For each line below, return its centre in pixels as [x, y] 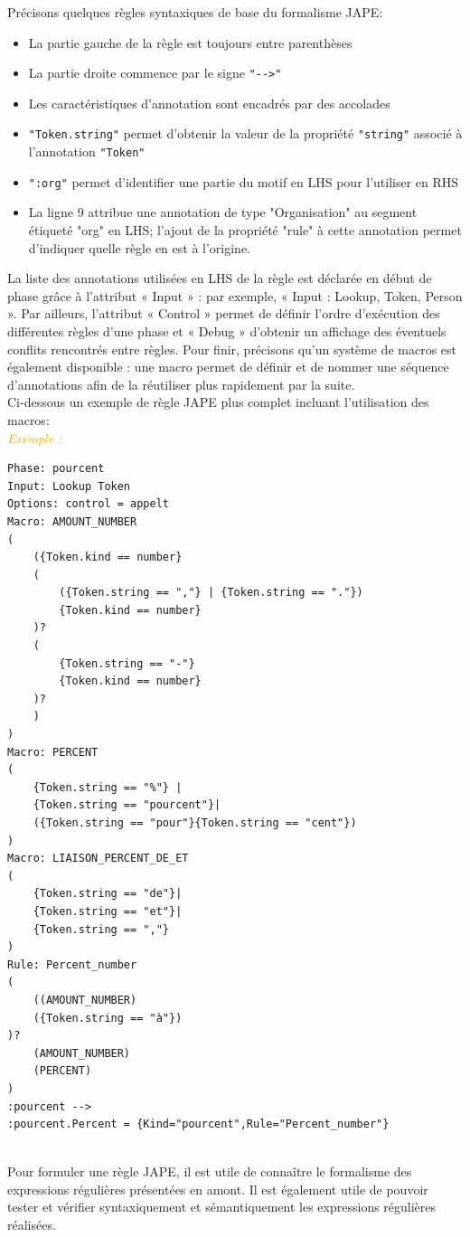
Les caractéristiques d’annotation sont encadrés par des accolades [209, 103]
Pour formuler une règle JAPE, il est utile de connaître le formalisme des [210, 1171]
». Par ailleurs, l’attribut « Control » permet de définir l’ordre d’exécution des [224, 313]
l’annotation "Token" [87, 151]
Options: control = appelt [88, 504]
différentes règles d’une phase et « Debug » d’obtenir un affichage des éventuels [227, 330]
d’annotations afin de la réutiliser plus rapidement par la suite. [181, 384]
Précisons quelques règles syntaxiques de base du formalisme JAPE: [195, 12]
